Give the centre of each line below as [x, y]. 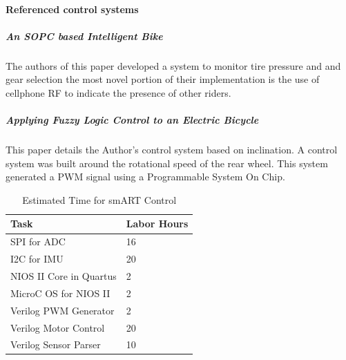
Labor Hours [157, 224]
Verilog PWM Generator [63, 310]
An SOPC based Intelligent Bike [84, 36]
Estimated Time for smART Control [99, 199]
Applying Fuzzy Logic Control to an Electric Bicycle [132, 120]
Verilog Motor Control [58, 327]
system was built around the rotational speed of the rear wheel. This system [167, 163]
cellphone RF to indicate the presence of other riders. [118, 92]
